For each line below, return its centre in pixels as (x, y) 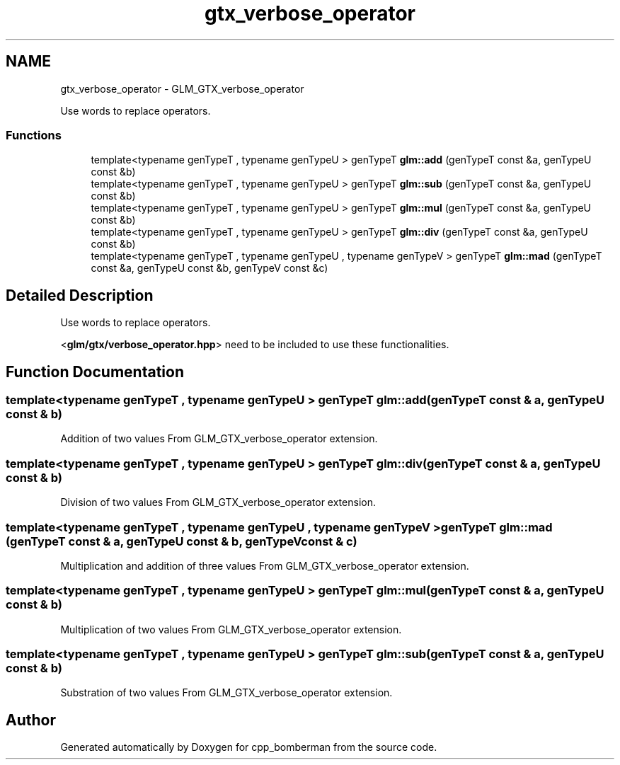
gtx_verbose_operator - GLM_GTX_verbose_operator (182, 88)
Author (31, 720)
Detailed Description (80, 295)
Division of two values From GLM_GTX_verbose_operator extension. (218, 502)
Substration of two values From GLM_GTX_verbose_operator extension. (226, 693)
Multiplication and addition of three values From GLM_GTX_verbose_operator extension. (265, 565)
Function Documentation (95, 372)
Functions (34, 135)
